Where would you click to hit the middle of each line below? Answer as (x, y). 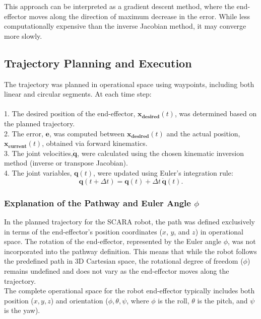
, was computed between (87, 133)
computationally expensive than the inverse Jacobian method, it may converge (125, 26)
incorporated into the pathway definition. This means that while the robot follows (130, 251)
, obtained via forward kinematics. (95, 143)
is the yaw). (22, 310)
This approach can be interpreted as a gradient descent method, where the (119, 6)
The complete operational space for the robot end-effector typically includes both (129, 291)
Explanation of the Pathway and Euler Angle (97, 203)
